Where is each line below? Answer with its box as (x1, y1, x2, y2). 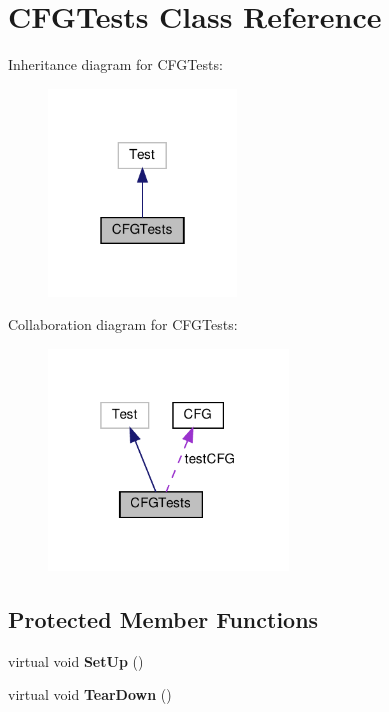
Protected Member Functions (8, 603, 319, 634)
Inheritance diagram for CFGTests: (8, 54, 223, 75)
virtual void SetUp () (8, 650, 144, 671)
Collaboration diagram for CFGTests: (8, 314, 238, 335)
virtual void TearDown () (8, 684, 172, 705)
